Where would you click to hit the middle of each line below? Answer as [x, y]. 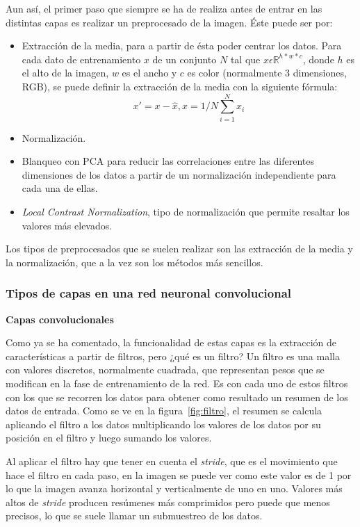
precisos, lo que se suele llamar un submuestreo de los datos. [134, 516]
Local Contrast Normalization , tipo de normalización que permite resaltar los [186, 212]
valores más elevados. [67, 225]
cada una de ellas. [60, 188]
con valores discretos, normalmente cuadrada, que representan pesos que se [165, 370]
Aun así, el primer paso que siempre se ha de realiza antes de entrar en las [164, 8]
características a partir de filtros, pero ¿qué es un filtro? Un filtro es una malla [173, 356]
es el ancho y [149, 73]
